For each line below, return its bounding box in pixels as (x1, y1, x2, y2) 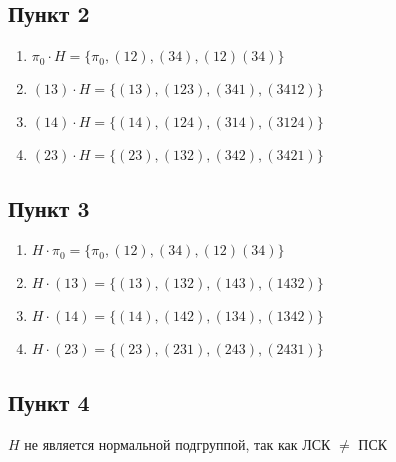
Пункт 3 (8, 192, 90, 223)
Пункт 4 (8, 386, 90, 417)
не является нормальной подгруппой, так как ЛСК (24, 433, 331, 454)
